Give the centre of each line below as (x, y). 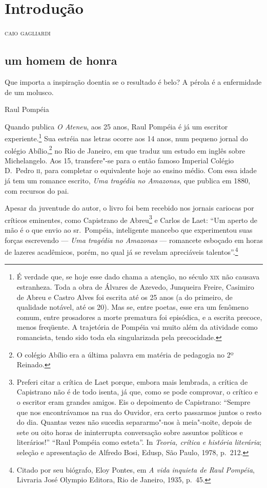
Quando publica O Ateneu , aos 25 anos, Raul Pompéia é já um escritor (116, 126)
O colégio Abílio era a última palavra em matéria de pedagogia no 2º (125, 354)
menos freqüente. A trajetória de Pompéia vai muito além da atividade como (137, 327)
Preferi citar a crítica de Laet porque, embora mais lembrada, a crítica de (132, 381)
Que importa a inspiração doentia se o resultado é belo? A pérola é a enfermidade (133, 81)
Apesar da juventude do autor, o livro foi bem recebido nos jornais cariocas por (129, 208)
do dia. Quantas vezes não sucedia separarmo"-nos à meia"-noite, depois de (134, 422)
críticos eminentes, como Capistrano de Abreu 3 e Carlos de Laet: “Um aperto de (131, 219)
